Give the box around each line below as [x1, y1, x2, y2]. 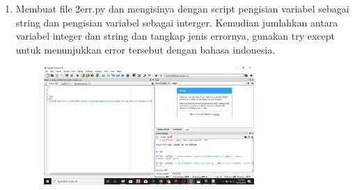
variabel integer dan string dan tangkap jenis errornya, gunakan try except [15, 29, 336, 43]
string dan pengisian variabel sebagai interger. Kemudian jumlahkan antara [15, 15, 338, 29]
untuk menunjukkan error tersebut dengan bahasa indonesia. [15, 42, 276, 56]
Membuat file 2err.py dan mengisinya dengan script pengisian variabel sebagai [15, 1, 349, 15]
